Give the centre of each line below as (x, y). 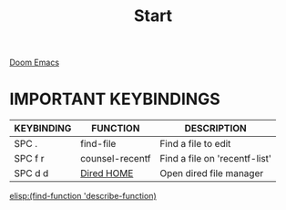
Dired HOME (107, 173)
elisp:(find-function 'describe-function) (83, 196)
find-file (98, 144)
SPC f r (29, 159)
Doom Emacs (35, 63)
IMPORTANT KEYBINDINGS (115, 99)
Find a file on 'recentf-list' (215, 159)
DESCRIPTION (216, 129)
